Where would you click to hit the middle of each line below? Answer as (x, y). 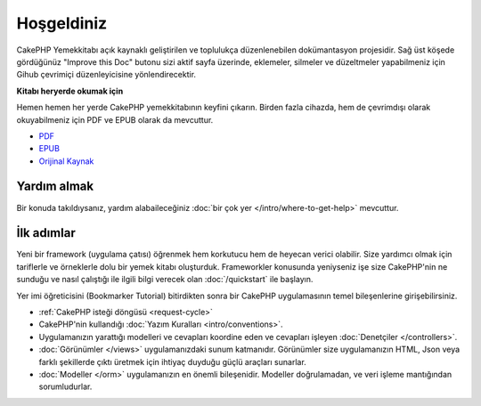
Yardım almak (55, 187)
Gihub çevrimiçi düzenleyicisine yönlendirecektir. (106, 75)
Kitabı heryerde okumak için (70, 91)
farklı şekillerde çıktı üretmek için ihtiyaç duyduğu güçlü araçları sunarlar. (172, 361)
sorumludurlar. (65, 386)
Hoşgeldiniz (62, 23)
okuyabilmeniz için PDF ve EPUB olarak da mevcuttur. (115, 119)
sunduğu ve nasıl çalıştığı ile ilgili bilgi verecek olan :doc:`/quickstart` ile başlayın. (165, 280)
